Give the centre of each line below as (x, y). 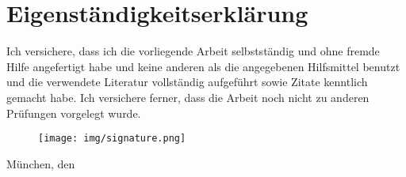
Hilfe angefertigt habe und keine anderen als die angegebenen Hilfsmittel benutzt (203, 66)
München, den (41, 163)
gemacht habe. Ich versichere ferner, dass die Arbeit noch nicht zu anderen (188, 97)
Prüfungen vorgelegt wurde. (74, 113)
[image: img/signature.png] (112, 139)
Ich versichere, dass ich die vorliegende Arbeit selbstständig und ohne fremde (193, 51)
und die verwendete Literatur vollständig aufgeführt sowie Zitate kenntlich (187, 82)
